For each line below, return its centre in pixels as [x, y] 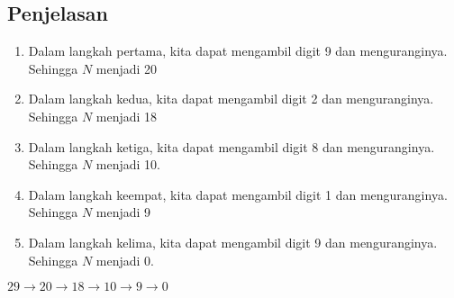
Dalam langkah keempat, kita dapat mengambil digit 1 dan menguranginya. [238, 194]
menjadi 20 [127, 68]
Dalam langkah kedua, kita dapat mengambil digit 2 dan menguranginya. [231, 99]
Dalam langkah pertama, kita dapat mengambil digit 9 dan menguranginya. [238, 51]
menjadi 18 [127, 116]
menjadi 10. [128, 164]
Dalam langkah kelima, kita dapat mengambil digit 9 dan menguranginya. [233, 242]
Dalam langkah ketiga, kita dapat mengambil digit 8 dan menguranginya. [232, 146]
